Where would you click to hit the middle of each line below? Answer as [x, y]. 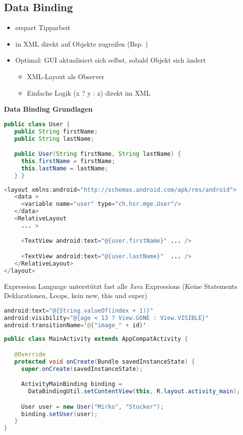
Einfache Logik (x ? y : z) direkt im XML [89, 92]
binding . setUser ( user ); [59, 414]
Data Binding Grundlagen [49, 109]
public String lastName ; [54, 139]
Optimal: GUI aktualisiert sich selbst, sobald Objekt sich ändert [111, 60]
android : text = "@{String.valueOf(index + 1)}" [79, 310]
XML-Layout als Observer [66, 76]
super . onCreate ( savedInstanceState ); [82, 369]
